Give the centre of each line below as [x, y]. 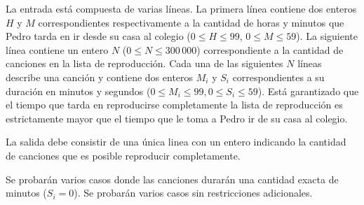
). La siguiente [327, 36]
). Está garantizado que [308, 91]
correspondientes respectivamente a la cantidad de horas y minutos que [191, 22]
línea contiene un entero [57, 49]
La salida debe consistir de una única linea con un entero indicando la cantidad [176, 142]
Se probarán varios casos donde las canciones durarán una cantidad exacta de [172, 179]
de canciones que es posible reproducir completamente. [123, 155]
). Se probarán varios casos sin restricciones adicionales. [193, 193]
